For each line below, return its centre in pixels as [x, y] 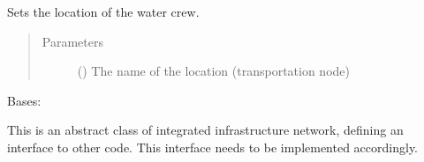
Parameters [72, 41]
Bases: [24, 100]
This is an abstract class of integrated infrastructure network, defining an [205, 130]
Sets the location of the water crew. [103, 11]
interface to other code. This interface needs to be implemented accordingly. [213, 147]
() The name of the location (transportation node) [213, 71]
